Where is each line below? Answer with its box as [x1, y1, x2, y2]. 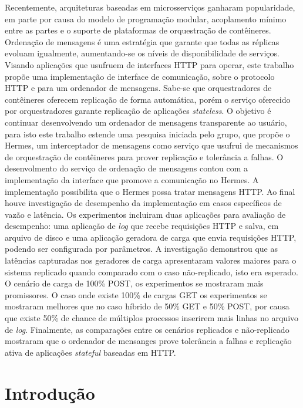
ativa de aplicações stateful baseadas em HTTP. [5, 346, 176, 358]
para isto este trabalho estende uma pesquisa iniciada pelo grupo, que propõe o [5, 127, 290, 140]
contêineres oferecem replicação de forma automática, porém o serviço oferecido [5, 93, 291, 105]
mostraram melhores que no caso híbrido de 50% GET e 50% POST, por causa [5, 300, 289, 312]
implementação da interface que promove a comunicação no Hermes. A [5, 173, 259, 186]
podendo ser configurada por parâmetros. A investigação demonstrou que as [5, 242, 278, 255]
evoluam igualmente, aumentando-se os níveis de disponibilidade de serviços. [5, 47, 280, 59]
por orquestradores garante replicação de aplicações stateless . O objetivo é [5, 104, 271, 117]
